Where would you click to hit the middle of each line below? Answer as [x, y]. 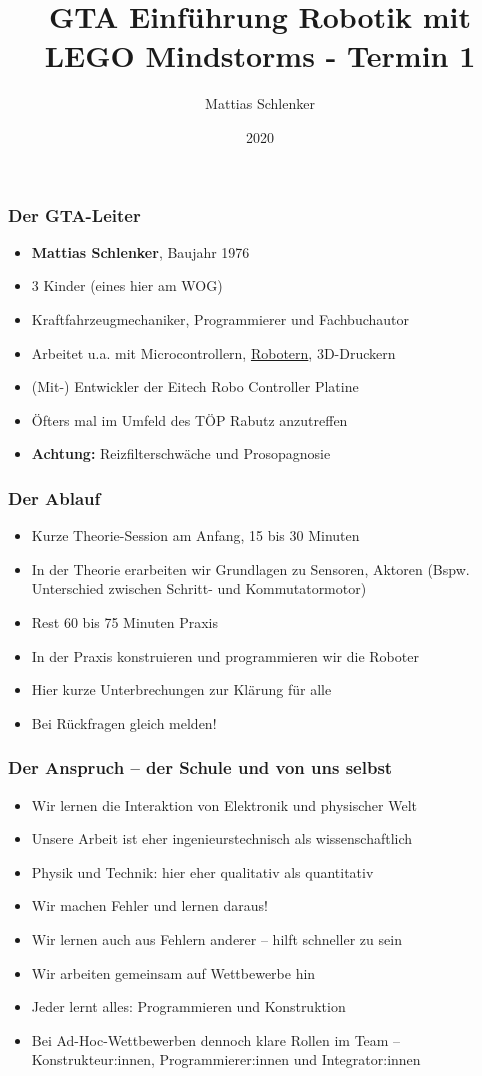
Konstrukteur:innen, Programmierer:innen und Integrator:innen [226, 1059]
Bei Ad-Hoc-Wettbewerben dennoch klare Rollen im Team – [216, 1039]
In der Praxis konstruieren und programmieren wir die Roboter [225, 655]
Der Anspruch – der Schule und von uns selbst [200, 767]
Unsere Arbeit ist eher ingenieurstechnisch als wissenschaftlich [222, 838]
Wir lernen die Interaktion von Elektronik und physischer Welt [224, 804]
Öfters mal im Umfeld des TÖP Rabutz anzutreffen [189, 419]
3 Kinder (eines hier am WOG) [127, 285]
